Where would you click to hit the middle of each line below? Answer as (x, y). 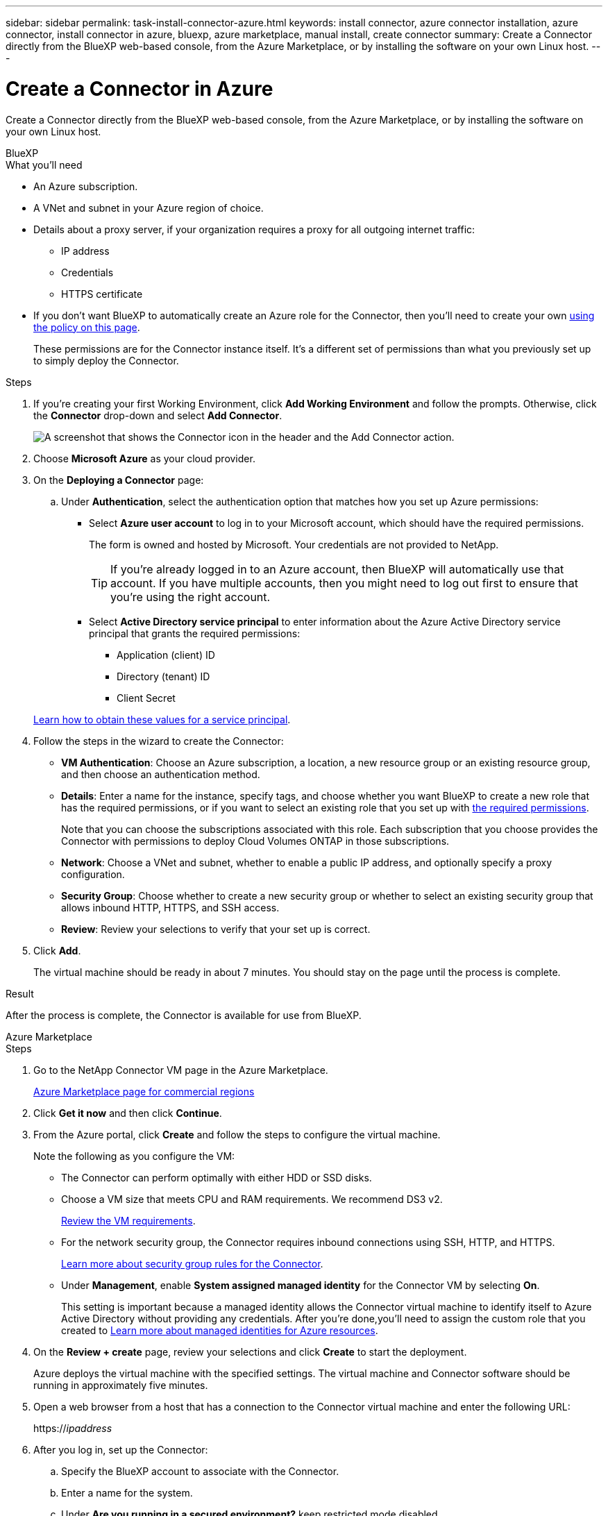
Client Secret (146, 698)
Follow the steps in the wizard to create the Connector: (159, 741)
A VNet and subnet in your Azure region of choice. (149, 208)
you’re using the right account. (191, 597)
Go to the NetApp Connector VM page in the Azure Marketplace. (181, 1070)
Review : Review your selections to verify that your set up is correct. (216, 929)
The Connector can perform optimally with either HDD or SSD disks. (217, 1177)
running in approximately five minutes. (121, 1385)
